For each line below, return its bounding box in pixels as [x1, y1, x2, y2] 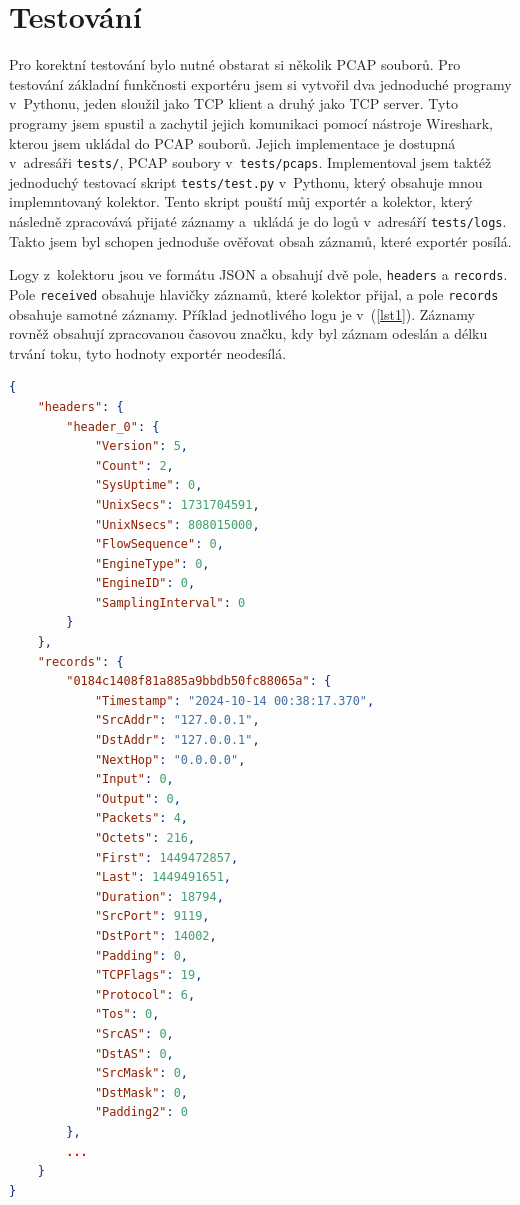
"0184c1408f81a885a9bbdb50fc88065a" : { [66, 674, 332, 689]
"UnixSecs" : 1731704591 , [94, 497, 260, 512]
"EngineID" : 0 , [94, 576, 196, 591]
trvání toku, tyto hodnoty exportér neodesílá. [9, 342, 287, 363]
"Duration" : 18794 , [94, 889, 224, 904]
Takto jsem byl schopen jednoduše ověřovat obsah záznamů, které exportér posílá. [9, 230, 512, 251]
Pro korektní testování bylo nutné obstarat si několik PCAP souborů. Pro [9, 54, 461, 75]
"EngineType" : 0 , [94, 556, 210, 571]
